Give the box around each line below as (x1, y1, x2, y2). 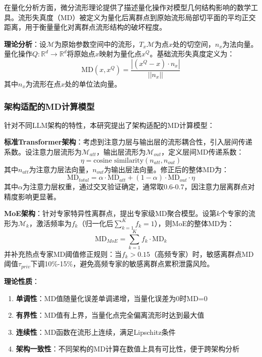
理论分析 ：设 (4, 38, 46, 49)
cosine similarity (93, 157, 144, 164)
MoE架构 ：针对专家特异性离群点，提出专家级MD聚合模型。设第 (4, 208, 217, 219)
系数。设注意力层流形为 (4, 147, 82, 157)
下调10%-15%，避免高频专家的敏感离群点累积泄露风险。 (30, 258, 214, 269)
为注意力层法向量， (29, 164, 93, 174)
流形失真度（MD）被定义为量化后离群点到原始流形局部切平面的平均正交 (18, 12, 256, 22)
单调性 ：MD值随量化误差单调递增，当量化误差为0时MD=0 (16, 293, 208, 303)
